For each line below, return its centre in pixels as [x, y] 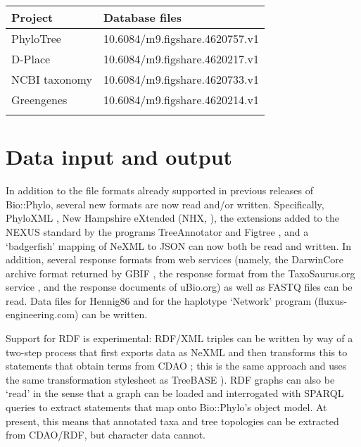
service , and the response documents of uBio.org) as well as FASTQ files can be [179, 287]
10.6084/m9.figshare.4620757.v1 [181, 38]
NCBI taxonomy [52, 79]
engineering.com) [42, 314]
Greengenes [39, 100]
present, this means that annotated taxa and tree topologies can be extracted [172, 421]
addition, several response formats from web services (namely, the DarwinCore [175, 259]
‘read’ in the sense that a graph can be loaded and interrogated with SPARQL [175, 393]
